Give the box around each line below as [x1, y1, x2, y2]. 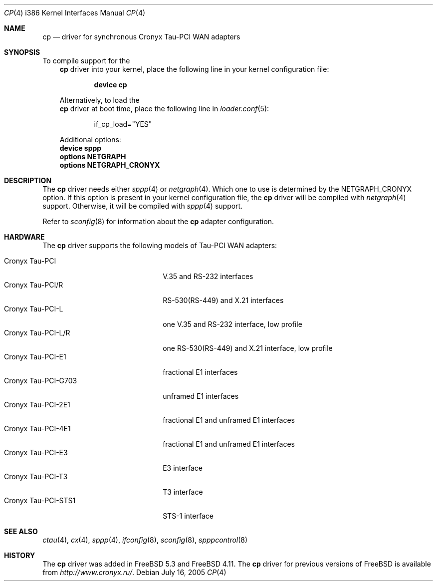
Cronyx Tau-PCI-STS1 [4, 496, 76, 505]
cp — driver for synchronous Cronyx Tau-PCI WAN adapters [42, 32, 240, 41]
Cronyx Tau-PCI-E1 [4, 352, 66, 361]
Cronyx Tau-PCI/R [4, 281, 63, 289]
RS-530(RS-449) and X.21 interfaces [163, 296, 284, 304]
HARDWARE [4, 233, 45, 241]
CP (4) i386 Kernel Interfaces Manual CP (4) [4, 8, 146, 17]
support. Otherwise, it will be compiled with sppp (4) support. [42, 202, 243, 210]
